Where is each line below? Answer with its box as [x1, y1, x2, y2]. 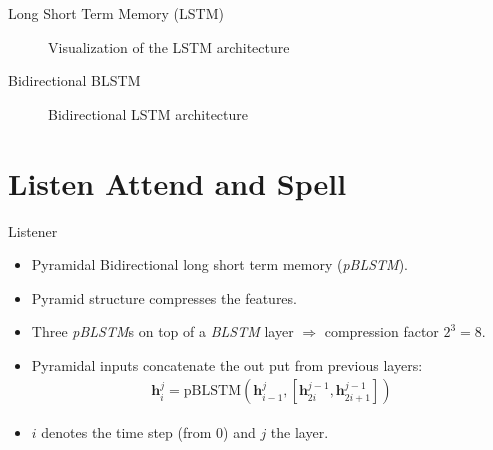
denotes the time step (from [41, 421, 212, 442]
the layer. [270, 421, 329, 442]
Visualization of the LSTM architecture [48, 36, 290, 57]
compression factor [324, 321, 439, 342]
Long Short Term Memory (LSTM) [8, 3, 224, 23]
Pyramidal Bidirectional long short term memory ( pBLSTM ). [31, 254, 409, 275]
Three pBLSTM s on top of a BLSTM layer [31, 321, 294, 342]
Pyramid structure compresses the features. [31, 287, 297, 308]
